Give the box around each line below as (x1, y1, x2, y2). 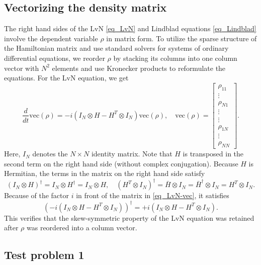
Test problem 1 (4, 247, 84, 262)
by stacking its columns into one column (113, 52, 237, 63)
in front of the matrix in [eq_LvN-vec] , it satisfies (76, 190, 229, 201)
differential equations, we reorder (4, 52, 105, 63)
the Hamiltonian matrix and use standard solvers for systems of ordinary (4, 43, 229, 53)
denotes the (32, 148, 68, 159)
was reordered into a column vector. (27, 222, 137, 233)
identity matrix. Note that (91, 148, 172, 159)
